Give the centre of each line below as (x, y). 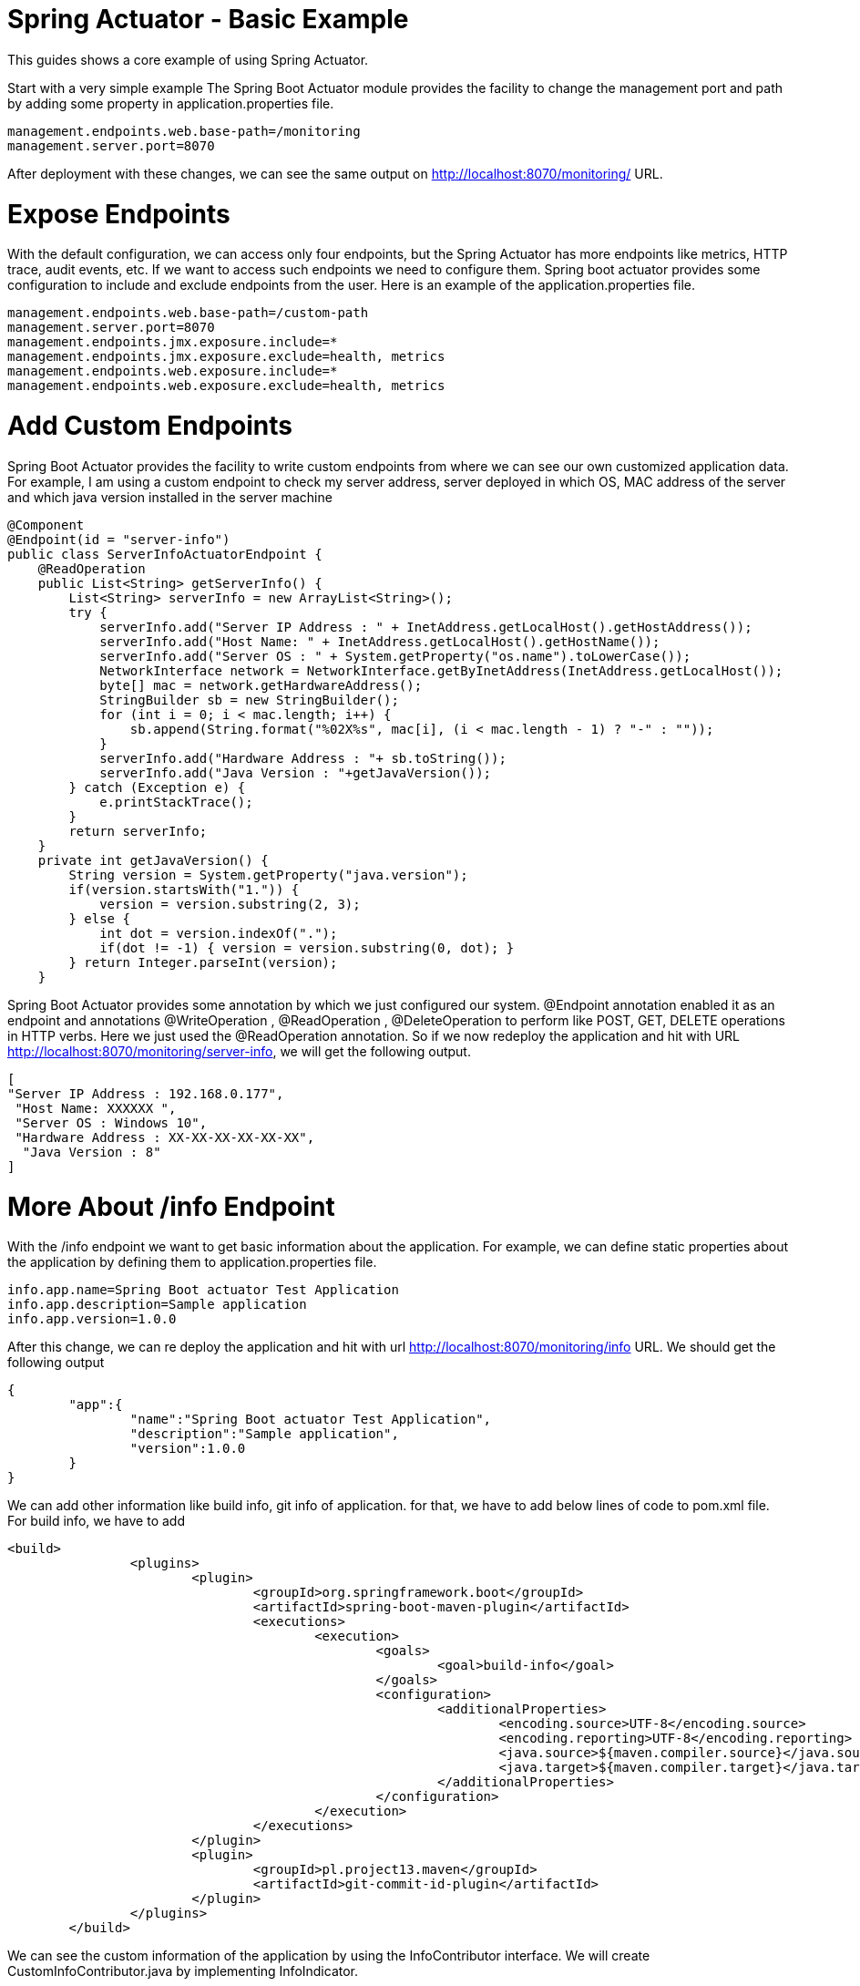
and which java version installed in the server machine (170, 497)
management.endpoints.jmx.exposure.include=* (173, 342)
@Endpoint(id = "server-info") (119, 539)
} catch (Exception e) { (157, 787)
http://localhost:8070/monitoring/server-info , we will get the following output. (239, 1051)
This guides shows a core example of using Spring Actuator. (188, 59)
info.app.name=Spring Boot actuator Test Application (203, 1290)
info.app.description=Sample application (157, 1305)
